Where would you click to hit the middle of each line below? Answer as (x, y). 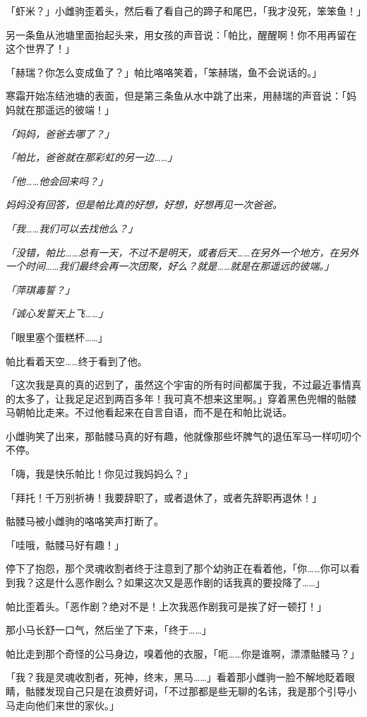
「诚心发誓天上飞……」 (57, 313)
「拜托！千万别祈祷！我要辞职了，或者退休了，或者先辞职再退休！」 (164, 497)
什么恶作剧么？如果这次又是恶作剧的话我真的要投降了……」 (190, 582)
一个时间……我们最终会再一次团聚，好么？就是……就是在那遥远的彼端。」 (170, 266)
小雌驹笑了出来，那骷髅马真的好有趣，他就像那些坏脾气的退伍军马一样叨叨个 (183, 435)
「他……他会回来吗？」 (57, 180)
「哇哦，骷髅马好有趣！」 (65, 544)
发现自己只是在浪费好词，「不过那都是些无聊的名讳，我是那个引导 (195, 691)
